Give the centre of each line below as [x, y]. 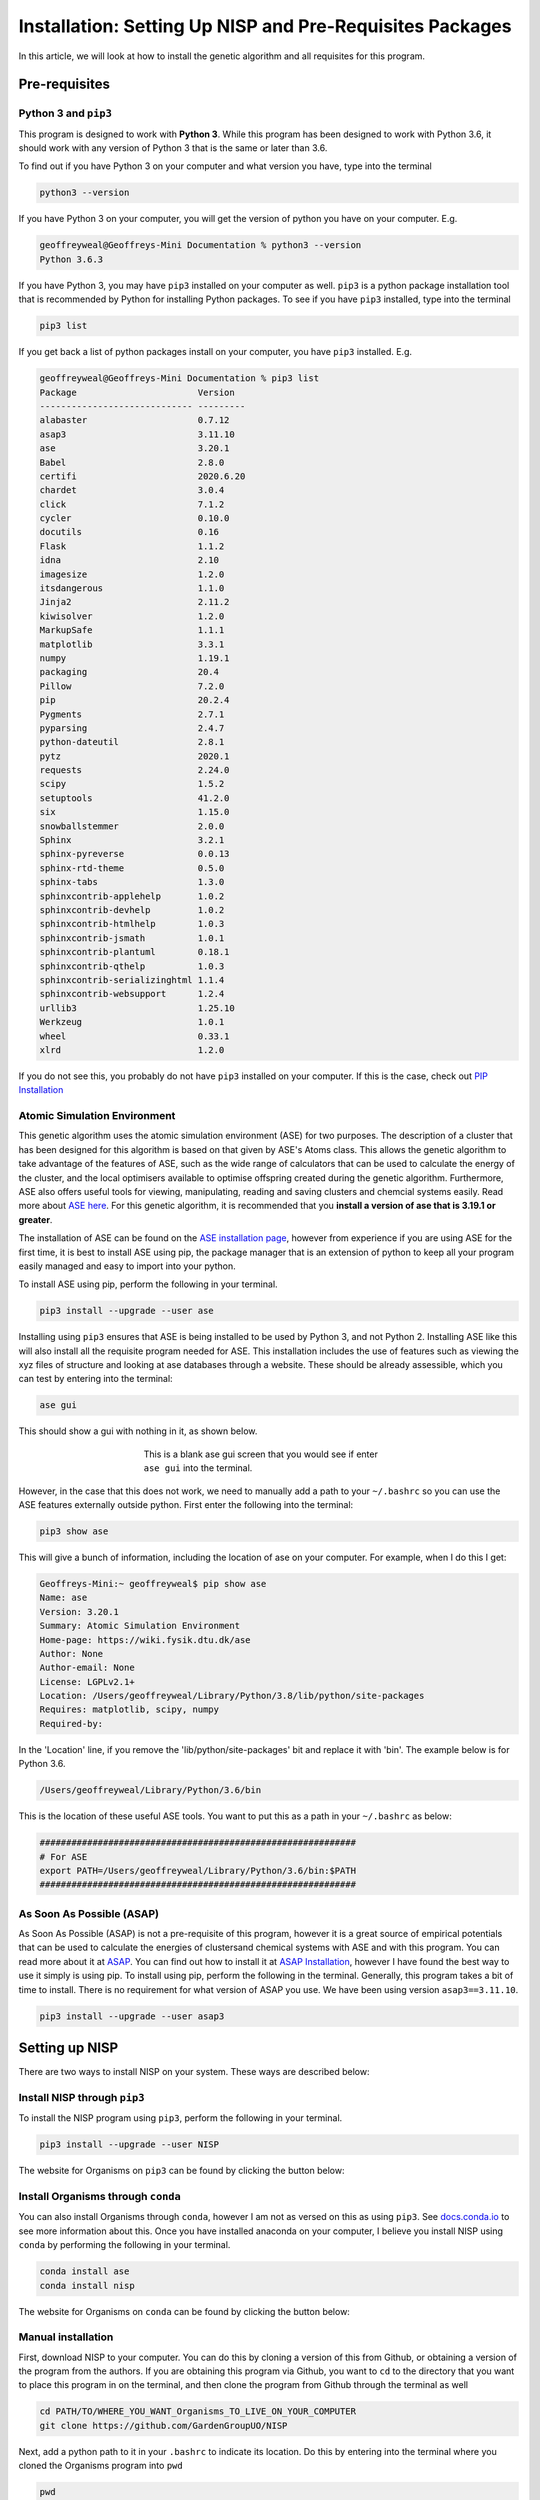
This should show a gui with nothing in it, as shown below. [138, 1431]
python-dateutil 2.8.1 [132, 742]
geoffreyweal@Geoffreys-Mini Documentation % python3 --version [200, 245]
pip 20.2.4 [134, 700]
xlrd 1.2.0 [132, 1049]
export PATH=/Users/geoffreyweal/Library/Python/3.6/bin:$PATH [198, 1870]
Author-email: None [87, 1668]
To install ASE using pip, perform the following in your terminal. [148, 1284]
